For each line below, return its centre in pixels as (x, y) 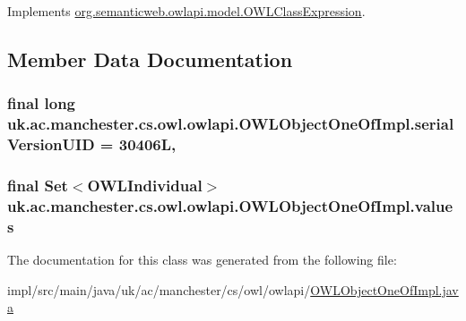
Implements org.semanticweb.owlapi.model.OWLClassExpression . (186, 11)
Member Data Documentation (150, 59)
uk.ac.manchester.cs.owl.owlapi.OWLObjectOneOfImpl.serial (231, 124)
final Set (38, 185)
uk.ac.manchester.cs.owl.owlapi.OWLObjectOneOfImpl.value (230, 205)
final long (42, 103)
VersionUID (51, 144)
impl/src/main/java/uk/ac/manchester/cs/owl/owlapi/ (159, 289)
